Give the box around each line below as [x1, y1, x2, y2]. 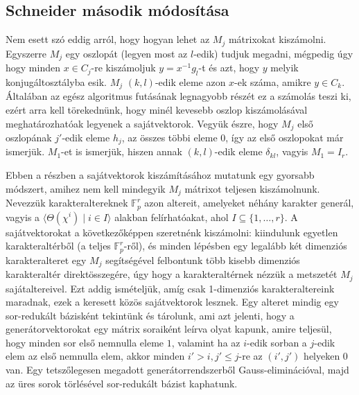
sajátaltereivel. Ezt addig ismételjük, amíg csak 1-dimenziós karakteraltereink [6, 281, 335, 295]
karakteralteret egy [6, 252, 87, 267]
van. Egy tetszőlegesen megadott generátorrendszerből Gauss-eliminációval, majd [6, 362, 349, 377]
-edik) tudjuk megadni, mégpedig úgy [193, 46, 353, 60]
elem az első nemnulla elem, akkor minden [6, 349, 185, 363]
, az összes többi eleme [121, 130, 218, 144]
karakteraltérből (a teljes [6, 238, 111, 253]
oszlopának [6, 130, 52, 144]
